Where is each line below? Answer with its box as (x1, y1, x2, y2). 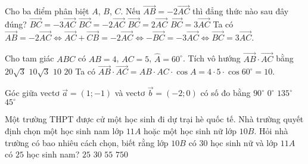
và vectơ (114, 86, 145, 99)
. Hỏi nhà (254, 124, 288, 137)
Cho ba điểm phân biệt (5, 5, 89, 17)
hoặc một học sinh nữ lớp (144, 124, 237, 137)
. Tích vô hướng (182, 52, 241, 64)
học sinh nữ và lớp (210, 136, 278, 148)
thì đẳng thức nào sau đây (192, 5, 289, 17)
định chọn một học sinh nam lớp (5, 124, 124, 137)
